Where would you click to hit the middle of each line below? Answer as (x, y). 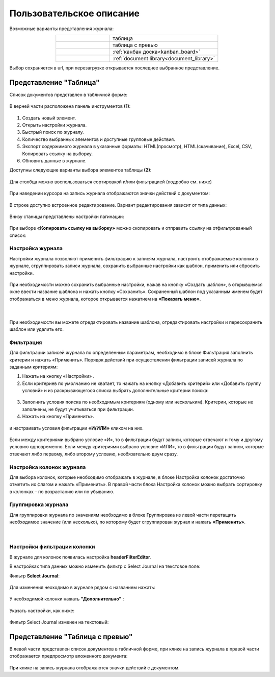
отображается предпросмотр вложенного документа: (68, 656)
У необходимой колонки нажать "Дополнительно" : (67, 599)
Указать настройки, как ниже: (42, 611)
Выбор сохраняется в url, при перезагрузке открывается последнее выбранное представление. (115, 68)
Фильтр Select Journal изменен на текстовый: (59, 622)
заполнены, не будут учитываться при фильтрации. (78, 409)
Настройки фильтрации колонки (52, 547)
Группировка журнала (39, 504)
